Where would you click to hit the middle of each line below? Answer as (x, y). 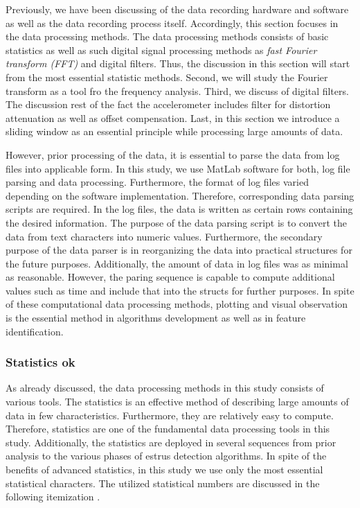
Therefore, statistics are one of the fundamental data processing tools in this (168, 429)
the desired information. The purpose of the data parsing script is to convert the (176, 222)
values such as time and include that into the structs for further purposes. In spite (180, 290)
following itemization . (53, 497)
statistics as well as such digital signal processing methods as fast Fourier (161, 50)
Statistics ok (40, 362)
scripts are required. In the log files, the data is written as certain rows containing (179, 209)
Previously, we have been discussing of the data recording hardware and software (177, 9)
